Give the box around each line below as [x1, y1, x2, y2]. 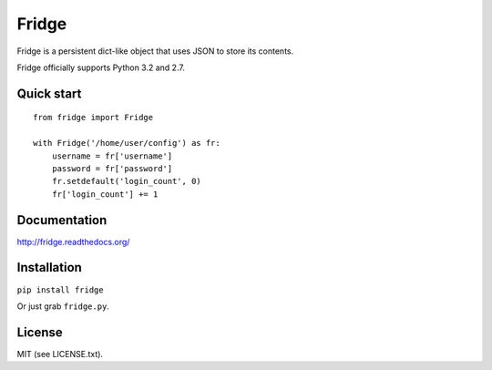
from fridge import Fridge [33, 112, 154, 123]
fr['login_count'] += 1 [51, 189, 159, 200]
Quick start [16, 86, 82, 101]
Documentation [16, 212, 108, 228]
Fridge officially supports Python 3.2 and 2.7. [16, 62, 186, 73]
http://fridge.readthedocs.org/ [16, 236, 130, 247]
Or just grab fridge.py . [16, 301, 109, 312]
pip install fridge [16, 284, 104, 295]
